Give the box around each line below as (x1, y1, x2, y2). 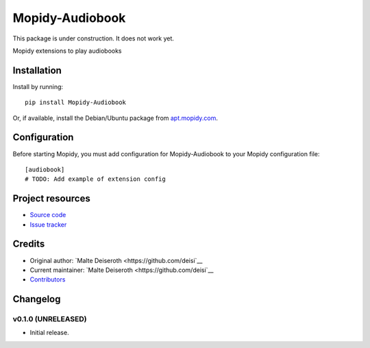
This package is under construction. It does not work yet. (12, 34, 175, 42)
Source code (29, 211, 66, 219)
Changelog (12, 293, 61, 305)
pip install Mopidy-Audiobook (25, 99, 127, 106)
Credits (12, 238, 45, 250)
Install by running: (12, 82, 64, 90)
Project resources (12, 192, 90, 205)
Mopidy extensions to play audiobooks (12, 47, 122, 55)
